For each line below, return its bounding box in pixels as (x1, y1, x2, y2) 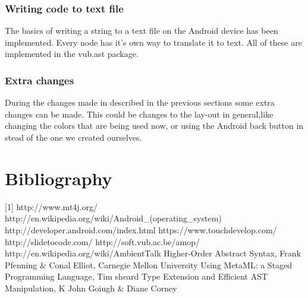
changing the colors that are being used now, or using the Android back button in (5, 119, 304, 132)
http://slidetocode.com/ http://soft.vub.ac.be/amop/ (5, 235, 200, 248)
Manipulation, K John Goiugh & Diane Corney (5, 281, 177, 294)
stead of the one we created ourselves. (5, 131, 142, 143)
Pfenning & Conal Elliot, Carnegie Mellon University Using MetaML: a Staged (5, 258, 293, 271)
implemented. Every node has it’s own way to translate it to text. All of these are (5, 36, 302, 48)
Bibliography (5, 166, 112, 190)
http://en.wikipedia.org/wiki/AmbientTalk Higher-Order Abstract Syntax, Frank (5, 247, 301, 259)
